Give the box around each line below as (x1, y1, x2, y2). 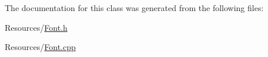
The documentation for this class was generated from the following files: (5, 2, 264, 13)
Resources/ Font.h (5, 21, 68, 33)
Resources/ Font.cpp (5, 41, 76, 53)
